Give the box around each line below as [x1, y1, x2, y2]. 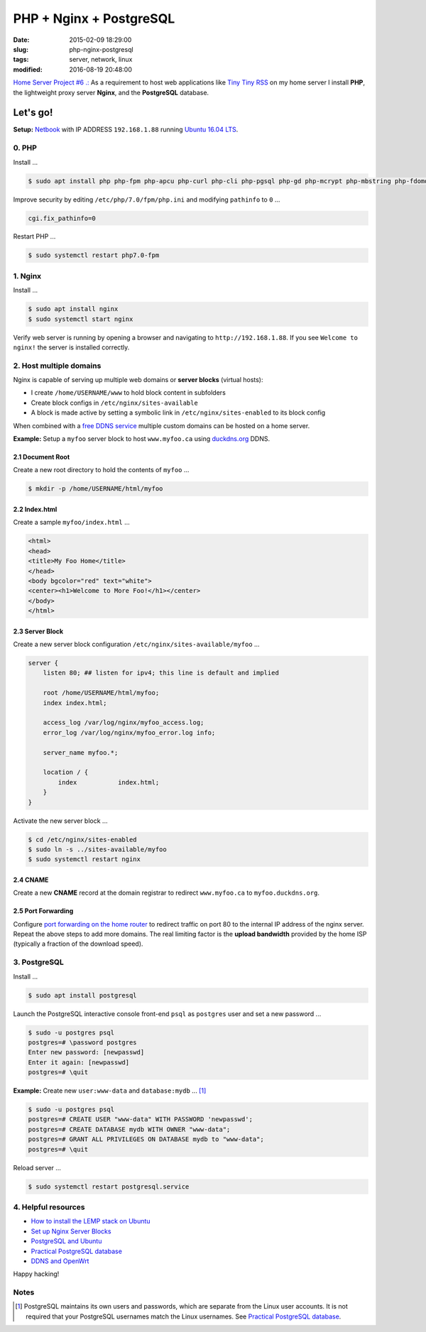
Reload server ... [13, 1163, 62, 1172]
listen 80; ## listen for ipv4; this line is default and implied [43, 669, 280, 677]
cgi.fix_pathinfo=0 [28, 214, 96, 222]
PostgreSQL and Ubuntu [31, 1237, 102, 1245]
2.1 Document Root [13, 453, 70, 462]
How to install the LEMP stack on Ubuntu [31, 1217, 151, 1225]
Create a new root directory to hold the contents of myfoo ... [13, 466, 190, 474]
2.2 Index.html [13, 505, 58, 514]
